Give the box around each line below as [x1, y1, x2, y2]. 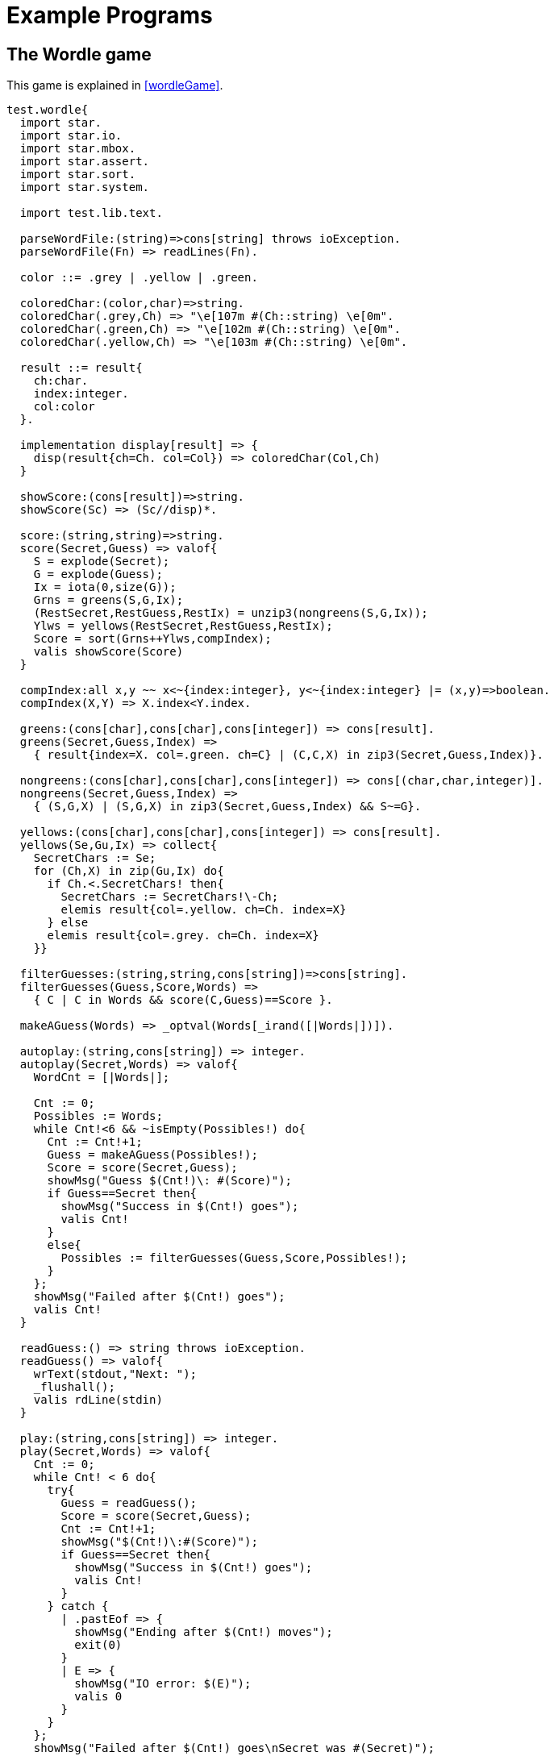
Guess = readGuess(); [60, 1496, 198, 1510]
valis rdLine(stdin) [33, 1393, 163, 1407]
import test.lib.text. [19, 206, 163, 220]
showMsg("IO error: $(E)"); [74, 1677, 252, 1691]
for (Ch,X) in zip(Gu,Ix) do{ [33, 864, 224, 878]
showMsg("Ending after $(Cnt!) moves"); [74, 1625, 333, 1639]
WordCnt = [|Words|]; [33, 1071, 170, 1084]
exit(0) [74, 1638, 123, 1652]
